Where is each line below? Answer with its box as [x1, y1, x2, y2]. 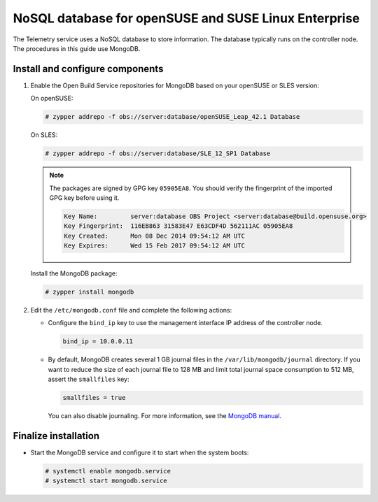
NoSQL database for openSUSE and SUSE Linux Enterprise [13, 10, 360, 26]
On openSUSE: [30, 94, 73, 103]
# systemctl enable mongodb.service [45, 467, 171, 475]
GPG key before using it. [49, 193, 120, 202]
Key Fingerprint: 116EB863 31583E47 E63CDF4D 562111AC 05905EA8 [64, 222, 293, 230]
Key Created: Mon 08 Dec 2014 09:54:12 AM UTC [64, 231, 245, 240]
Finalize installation [13, 430, 100, 442]
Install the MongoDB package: [30, 269, 118, 278]
